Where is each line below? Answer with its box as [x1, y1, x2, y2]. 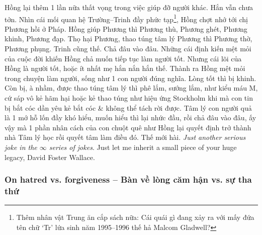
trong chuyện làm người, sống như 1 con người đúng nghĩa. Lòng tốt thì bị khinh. [5, 72, 256, 83]
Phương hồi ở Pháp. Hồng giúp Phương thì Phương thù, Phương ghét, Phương [5, 23, 247, 34]
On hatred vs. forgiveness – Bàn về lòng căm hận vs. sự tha [5, 173, 252, 186]
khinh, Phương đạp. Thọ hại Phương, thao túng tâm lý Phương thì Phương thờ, [5, 33, 252, 44]
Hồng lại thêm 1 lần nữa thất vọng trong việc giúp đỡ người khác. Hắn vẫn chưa [5, 2, 253, 12]
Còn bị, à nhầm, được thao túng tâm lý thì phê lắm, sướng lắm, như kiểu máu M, [5, 83, 258, 93]
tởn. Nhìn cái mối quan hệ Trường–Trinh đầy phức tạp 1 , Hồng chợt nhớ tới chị [5, 12, 248, 24]
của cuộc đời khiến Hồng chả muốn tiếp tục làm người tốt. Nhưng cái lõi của [5, 53, 242, 63]
